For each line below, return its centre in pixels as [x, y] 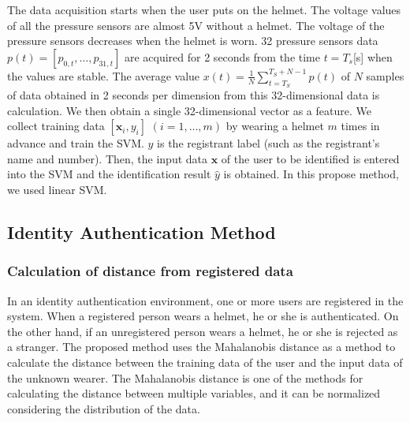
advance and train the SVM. [76, 143]
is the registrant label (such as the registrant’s [268, 143]
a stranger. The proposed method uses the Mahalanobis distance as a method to [201, 347]
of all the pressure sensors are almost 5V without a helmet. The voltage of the [196, 25]
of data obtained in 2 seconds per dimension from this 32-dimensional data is [194, 94]
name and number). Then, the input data [108, 158]
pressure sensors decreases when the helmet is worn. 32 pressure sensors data [193, 41]
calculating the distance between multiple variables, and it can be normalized [194, 393]
